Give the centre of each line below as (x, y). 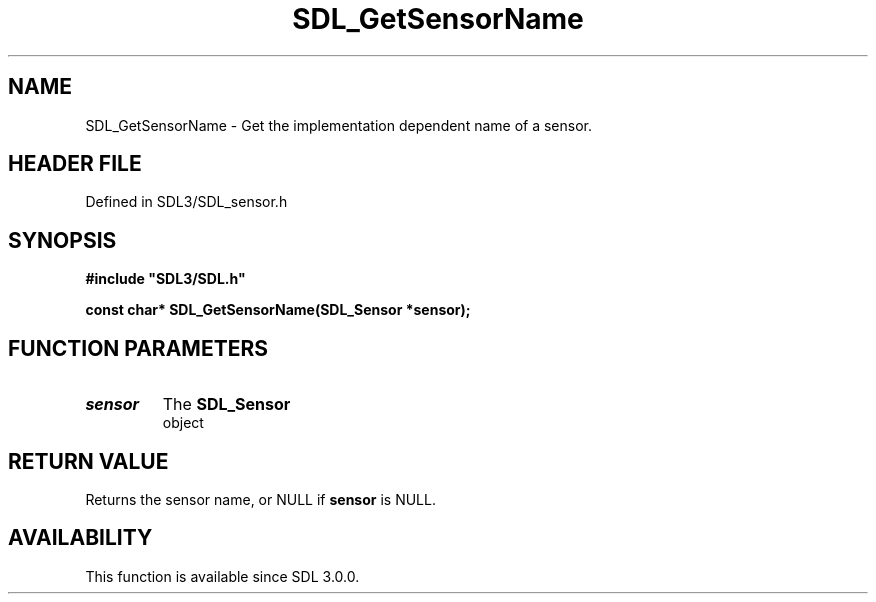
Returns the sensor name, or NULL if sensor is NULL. (260, 499)
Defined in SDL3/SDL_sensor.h (186, 202)
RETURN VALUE (88, 461)
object (183, 423)
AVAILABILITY (80, 538)
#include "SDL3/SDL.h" (165, 279)
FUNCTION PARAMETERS (138, 348)
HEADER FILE (75, 164)
